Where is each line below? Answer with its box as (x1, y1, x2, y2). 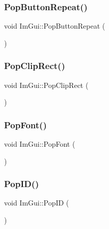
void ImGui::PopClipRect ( (4, 79, 89, 90)
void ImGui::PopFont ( (4, 139, 75, 149)
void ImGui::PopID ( (4, 197, 69, 208)
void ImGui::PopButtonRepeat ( (4, 20, 105, 31)
